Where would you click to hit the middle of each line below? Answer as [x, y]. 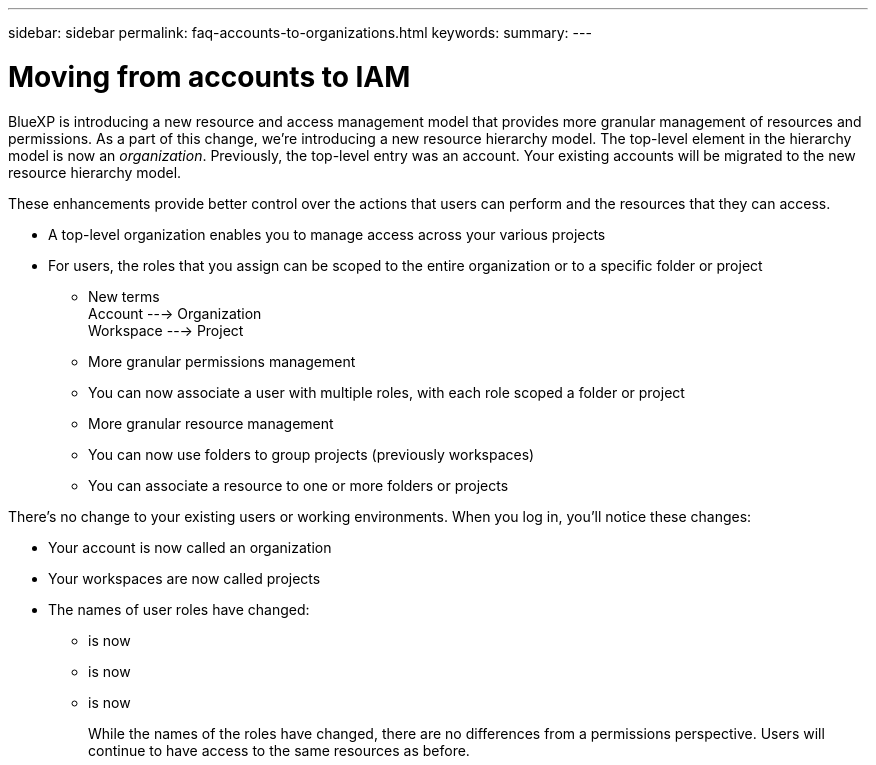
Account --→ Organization [175, 313]
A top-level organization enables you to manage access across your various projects [327, 234]
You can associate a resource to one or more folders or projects [298, 485]
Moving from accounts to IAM [209, 76]
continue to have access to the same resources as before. [279, 750]
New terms [124, 296]
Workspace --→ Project [166, 330]
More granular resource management [211, 423]
